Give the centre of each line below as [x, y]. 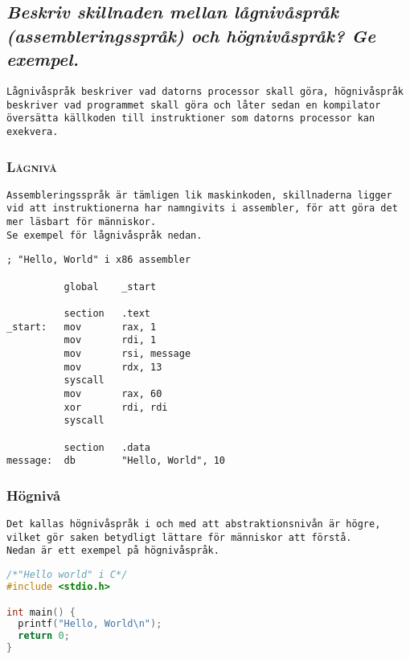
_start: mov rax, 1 [82, 327]
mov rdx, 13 [113, 367]
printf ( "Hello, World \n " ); [90, 624]
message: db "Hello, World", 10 [116, 461]
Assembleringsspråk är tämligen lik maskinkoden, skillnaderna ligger [199, 195]
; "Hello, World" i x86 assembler [99, 260]
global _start [110, 287]
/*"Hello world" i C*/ [67, 575]
